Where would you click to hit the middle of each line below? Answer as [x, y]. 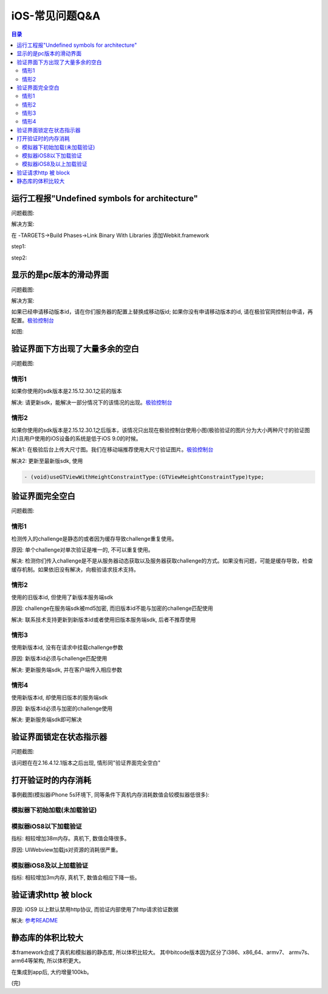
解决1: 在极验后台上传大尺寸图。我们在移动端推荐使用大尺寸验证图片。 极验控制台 [112, 450]
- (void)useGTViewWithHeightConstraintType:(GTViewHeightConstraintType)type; [144, 477]
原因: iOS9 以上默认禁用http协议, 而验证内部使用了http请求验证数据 [95, 909]
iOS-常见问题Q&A [56, 16]
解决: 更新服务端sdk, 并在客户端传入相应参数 [67, 670]
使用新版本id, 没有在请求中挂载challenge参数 [67, 647]
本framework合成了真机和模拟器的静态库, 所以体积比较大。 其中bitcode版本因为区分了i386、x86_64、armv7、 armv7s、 [162, 952]
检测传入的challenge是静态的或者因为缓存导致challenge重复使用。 [94, 538]
